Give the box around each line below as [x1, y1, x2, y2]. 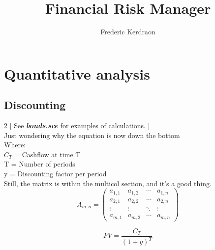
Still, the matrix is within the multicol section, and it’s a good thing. [4, 178, 212, 188]
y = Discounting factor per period [4, 168, 107, 179]
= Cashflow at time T [14, 149, 81, 159]
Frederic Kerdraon [100, 27, 155, 37]
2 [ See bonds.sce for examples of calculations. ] [4, 120, 150, 131]
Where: [4, 139, 26, 150]
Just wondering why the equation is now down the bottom [4, 130, 180, 140]
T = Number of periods [4, 159, 75, 169]
